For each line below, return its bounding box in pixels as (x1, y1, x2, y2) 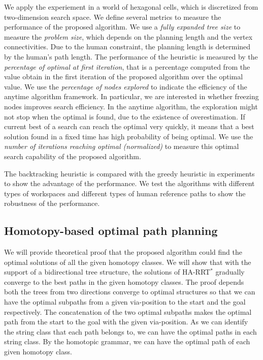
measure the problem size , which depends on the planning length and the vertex (4, 31, 253, 42)
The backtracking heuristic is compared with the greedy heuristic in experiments (4, 168, 255, 178)
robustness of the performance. (4, 198, 100, 208)
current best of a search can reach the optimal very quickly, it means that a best (4, 121, 254, 132)
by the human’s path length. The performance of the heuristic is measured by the (4, 51, 258, 62)
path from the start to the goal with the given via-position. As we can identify (4, 316, 248, 327)
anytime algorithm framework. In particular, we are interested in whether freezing (4, 91, 259, 102)
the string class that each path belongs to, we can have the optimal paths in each (4, 326, 257, 337)
